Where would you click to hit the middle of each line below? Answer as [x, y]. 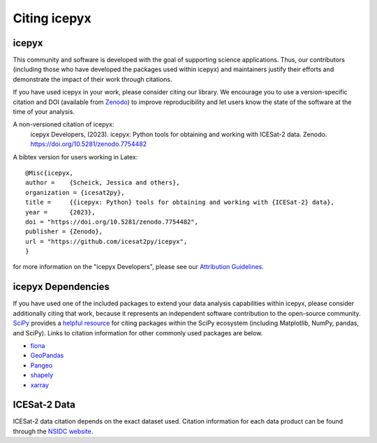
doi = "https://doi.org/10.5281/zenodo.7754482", [112, 221]
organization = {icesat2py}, [75, 193]
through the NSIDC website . [53, 431]
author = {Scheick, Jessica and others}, [103, 183]
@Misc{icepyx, [49, 173]
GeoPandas [47, 356]
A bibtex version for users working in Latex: [75, 157]
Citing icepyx [52, 18]
